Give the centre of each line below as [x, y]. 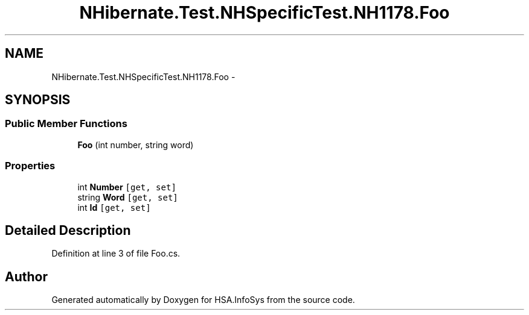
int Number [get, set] [127, 187]
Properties [30, 166]
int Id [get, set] [114, 207]
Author [26, 276]
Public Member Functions [66, 124]
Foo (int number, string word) [136, 145]
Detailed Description [68, 230]
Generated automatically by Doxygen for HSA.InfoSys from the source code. [203, 300]
